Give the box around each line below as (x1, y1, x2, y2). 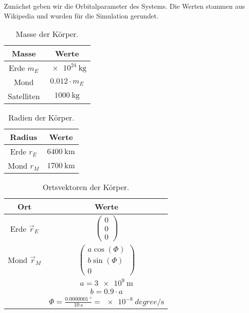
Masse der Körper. (16, 28, 79, 40)
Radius (10, 131, 37, 143)
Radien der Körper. (8, 112, 74, 123)
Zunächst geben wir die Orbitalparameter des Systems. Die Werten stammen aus (4, 1, 245, 11)
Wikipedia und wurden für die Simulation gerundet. (4, 10, 159, 20)
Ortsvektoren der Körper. (42, 181, 129, 193)
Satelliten (8, 90, 40, 102)
